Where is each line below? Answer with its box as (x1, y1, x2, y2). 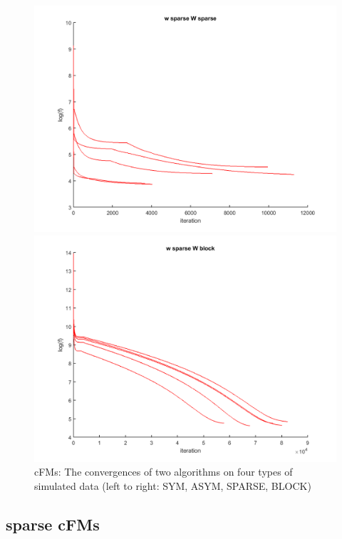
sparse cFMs (6, 513, 100, 535)
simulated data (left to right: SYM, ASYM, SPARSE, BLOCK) (34, 478, 311, 493)
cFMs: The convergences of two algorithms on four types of (34, 464, 293, 479)
